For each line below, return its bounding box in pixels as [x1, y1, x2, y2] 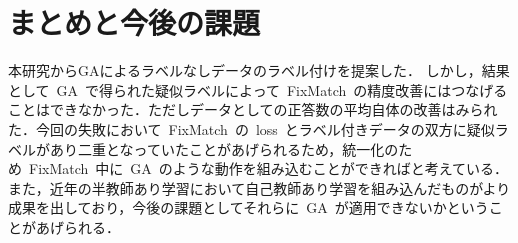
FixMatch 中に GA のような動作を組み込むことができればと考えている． [28, 158, 509, 179]
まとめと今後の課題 [8, 2, 261, 43]
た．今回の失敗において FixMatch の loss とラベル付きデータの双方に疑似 [8, 118, 495, 139]
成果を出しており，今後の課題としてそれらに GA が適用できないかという [8, 197, 489, 218]
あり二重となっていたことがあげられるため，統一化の [49, 138, 399, 159]
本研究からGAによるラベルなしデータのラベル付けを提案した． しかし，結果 [8, 60, 510, 81]
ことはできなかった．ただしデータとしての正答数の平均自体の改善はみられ [8, 99, 498, 120]
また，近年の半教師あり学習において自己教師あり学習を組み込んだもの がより [8, 177, 511, 198]
